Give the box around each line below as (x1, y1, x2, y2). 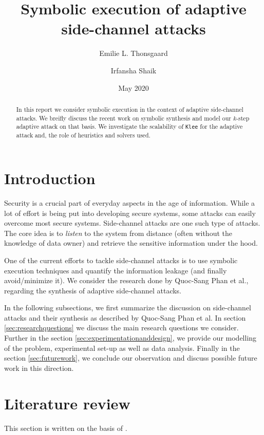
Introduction (4, 168, 96, 188)
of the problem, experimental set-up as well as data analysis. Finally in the (4, 342, 240, 353)
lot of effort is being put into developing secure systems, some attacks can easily (4, 207, 256, 218)
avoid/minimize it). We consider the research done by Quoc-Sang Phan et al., (4, 275, 249, 286)
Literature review (4, 392, 130, 413)
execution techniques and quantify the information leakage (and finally (4, 265, 227, 275)
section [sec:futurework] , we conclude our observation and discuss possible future (4, 352, 257, 363)
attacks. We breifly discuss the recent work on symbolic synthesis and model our (16, 113, 231, 122)
